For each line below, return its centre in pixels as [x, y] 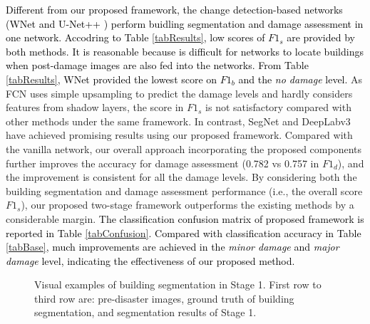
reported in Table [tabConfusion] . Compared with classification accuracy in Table [184, 232]
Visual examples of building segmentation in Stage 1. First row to [178, 284]
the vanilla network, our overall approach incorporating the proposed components [184, 148]
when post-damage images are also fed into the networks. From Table [157, 65]
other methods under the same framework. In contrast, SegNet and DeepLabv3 [178, 121]
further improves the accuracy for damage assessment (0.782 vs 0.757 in [163, 163]
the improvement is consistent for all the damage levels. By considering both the [181, 177]
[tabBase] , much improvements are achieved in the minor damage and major [173, 247]
